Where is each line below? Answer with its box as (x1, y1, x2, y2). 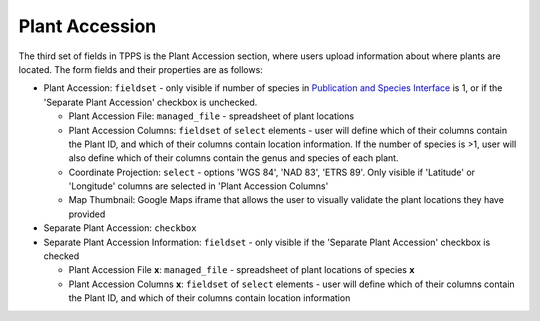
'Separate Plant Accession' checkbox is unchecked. (43, 96, 258, 108)
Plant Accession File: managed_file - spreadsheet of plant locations (68, 110, 355, 122)
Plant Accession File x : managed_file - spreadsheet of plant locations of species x (68, 264, 415, 276)
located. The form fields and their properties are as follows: (18, 63, 264, 75)
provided (68, 208, 106, 220)
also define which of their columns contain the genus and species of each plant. (68, 152, 399, 164)
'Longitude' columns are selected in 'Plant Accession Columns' (68, 180, 329, 192)
